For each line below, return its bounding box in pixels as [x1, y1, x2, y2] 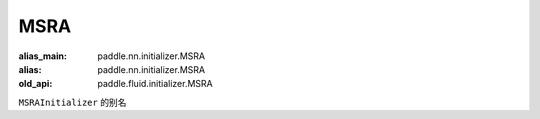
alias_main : [18, 50, 67, 62]
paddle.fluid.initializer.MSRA [97, 78, 214, 90]
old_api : [18, 78, 53, 90]
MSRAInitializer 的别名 [18, 96, 127, 108]
